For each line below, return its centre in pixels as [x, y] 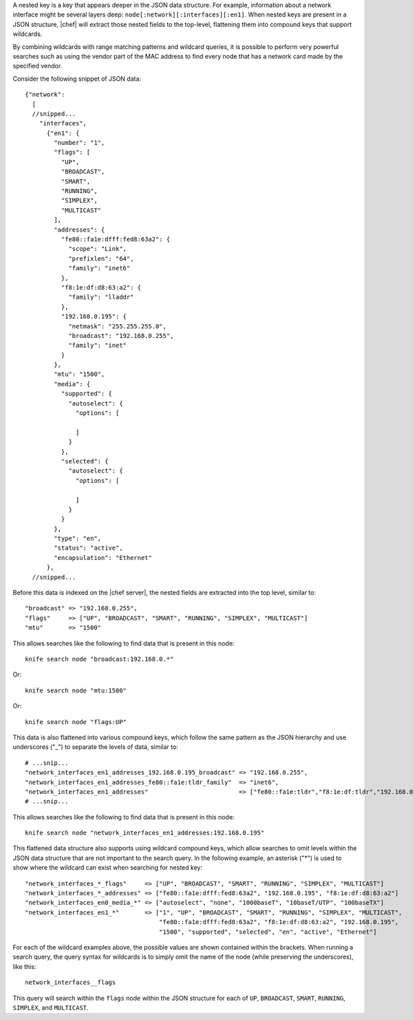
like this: [24, 966]
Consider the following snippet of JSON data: [77, 79]
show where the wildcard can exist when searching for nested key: [108, 868]
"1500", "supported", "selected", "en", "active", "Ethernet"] [268, 932]
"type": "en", [78, 539]
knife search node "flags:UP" [76, 722]
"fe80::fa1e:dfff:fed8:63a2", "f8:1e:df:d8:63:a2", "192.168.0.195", [279, 922]
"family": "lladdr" [101, 297]
